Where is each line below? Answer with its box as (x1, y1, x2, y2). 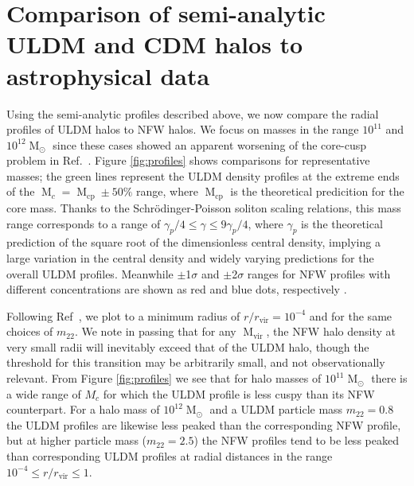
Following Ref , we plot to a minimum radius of (6, 307, 240, 324)
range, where (135, 183, 198, 200)
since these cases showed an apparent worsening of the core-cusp (53, 136, 366, 153)
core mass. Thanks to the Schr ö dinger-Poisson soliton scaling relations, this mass (6, 199, 401, 216)
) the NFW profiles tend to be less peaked (193, 432, 399, 449)
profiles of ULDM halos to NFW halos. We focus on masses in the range (6, 121, 359, 138)
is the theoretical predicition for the (230, 183, 404, 200)
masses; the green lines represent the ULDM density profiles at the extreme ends (6, 167, 400, 184)
